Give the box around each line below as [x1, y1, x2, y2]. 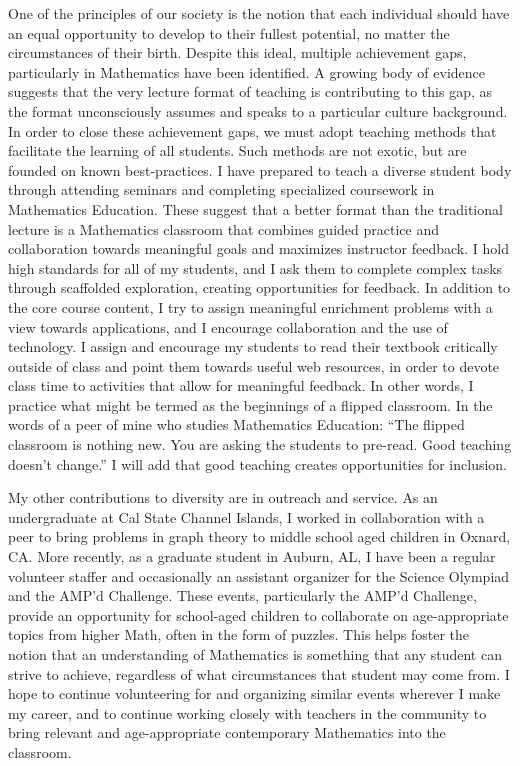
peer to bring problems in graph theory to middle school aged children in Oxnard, [8, 526, 511, 547]
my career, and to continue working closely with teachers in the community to [8, 702, 487, 723]
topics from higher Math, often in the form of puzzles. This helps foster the [8, 624, 469, 645]
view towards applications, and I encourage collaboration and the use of [8, 316, 448, 337]
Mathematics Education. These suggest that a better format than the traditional [8, 198, 503, 219]
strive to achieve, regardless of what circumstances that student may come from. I [8, 663, 510, 684]
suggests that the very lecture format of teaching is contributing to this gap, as [8, 81, 492, 102]
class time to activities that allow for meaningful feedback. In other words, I [8, 375, 474, 396]
